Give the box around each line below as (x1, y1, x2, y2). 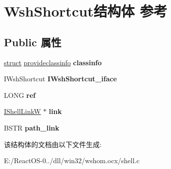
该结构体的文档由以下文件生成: (4, 139, 102, 149)
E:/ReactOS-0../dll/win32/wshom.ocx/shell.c (4, 155, 140, 166)
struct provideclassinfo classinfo (4, 57, 102, 67)
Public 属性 (4, 34, 62, 49)
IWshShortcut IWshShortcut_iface (4, 74, 117, 84)
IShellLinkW (4, 106, 41, 116)
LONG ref (4, 90, 36, 100)
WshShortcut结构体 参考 (4, 1, 168, 21)
